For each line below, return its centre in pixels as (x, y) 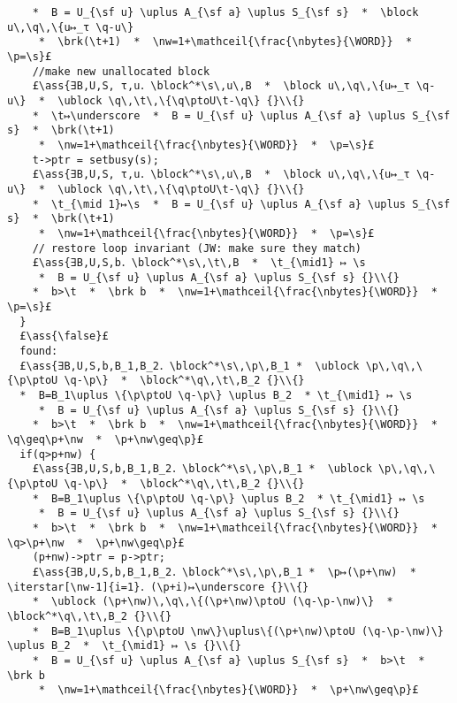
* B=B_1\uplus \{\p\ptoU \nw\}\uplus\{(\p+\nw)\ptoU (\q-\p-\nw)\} (238, 631)
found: (39, 351)
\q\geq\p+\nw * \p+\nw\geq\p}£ (105, 440)
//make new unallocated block (121, 71)
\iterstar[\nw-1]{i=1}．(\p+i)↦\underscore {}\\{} (158, 587)
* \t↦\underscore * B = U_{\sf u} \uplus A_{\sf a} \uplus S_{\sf (241, 115)
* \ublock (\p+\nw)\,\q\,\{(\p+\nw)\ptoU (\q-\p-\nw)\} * (213, 602)
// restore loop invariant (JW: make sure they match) (197, 248)
